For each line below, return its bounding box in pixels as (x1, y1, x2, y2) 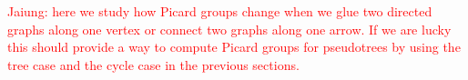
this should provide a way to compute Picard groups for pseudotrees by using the (7, 37, 461, 56)
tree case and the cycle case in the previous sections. (7, 55, 300, 74)
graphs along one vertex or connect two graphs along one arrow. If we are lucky (7, 19, 452, 38)
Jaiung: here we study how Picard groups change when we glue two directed (7, 2, 432, 20)
